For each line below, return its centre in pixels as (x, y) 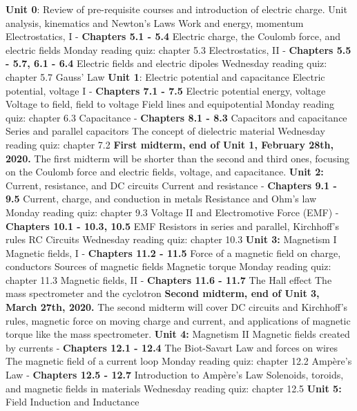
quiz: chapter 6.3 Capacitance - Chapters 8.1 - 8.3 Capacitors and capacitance (176, 117)
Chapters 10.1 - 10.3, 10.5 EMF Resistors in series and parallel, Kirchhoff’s (172, 226)
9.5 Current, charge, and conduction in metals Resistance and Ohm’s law (161, 199)
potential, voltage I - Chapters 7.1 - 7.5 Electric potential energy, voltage (166, 90)
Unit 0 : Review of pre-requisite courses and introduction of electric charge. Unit (176, 9)
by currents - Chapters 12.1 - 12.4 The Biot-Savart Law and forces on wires (172, 347)
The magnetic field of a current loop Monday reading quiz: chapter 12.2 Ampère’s (179, 361)
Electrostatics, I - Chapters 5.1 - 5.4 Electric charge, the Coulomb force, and (173, 36)
